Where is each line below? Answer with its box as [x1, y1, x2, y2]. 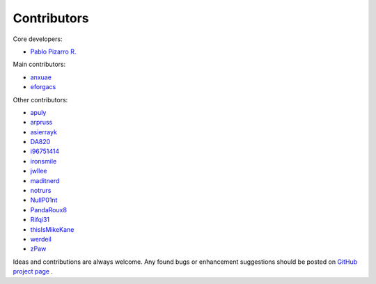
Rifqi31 [30, 216, 50, 224]
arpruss [30, 118, 53, 127]
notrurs [30, 187, 52, 195]
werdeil [30, 235, 52, 243]
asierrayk [30, 127, 57, 136]
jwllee [30, 167, 47, 175]
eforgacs [30, 83, 56, 91]
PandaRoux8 [30, 205, 68, 214]
